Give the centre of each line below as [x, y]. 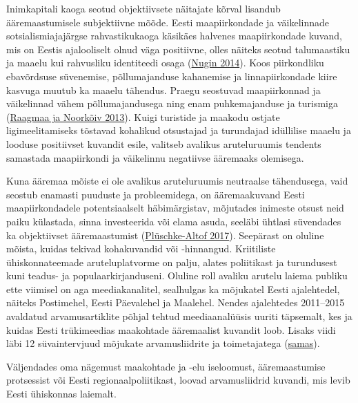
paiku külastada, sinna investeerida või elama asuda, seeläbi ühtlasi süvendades [174, 221]
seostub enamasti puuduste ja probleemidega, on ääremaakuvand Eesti [156, 194]
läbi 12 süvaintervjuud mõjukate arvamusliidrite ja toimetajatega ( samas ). [163, 343]
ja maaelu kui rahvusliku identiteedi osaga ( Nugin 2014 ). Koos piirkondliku [165, 63]
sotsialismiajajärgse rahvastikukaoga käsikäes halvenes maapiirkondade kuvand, [174, 36]
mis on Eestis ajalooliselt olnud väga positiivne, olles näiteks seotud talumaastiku [178, 49]
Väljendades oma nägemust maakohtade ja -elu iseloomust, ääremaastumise [166, 366]
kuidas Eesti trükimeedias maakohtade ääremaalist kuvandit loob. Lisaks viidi [171, 329]
